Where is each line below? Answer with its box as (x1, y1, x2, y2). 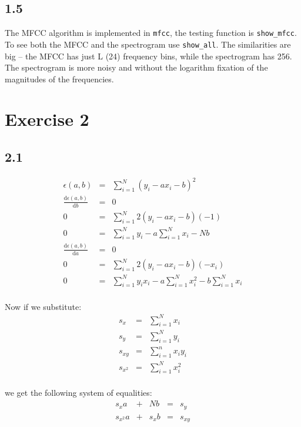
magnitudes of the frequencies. (5, 72, 114, 85)
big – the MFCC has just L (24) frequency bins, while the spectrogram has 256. (5, 49, 292, 62)
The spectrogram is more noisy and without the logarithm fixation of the (5, 61, 268, 74)
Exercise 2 (5, 107, 89, 131)
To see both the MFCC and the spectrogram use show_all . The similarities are (5, 38, 291, 50)
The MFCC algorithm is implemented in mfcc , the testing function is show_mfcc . (5, 26, 297, 39)
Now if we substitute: (5, 300, 82, 312)
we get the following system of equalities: (5, 386, 152, 399)
